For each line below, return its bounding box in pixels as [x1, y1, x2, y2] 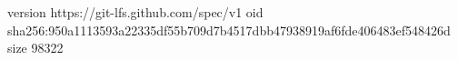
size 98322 [7, 38, 64, 57]
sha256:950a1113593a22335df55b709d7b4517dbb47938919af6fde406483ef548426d [7, 20, 451, 39]
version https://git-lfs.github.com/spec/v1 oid [7, 3, 264, 21]
